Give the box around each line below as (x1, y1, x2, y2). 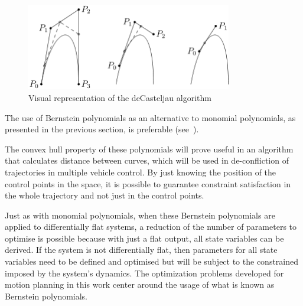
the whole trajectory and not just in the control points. (5, 189, 204, 201)
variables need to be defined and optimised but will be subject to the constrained (5, 255, 299, 268)
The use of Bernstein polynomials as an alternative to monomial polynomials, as (5, 111, 296, 123)
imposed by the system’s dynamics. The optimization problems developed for (5, 266, 284, 279)
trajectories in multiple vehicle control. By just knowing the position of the (5, 165, 276, 178)
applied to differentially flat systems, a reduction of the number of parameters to (5, 220, 297, 233)
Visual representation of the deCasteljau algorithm (28, 91, 211, 103)
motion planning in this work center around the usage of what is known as (5, 278, 275, 291)
